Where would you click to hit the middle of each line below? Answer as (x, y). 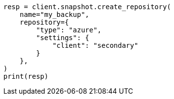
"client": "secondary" (95, 45)
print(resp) (26, 76)
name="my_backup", (55, 14)
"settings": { (63, 38)
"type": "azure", (69, 30)
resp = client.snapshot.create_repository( (87, 7)
